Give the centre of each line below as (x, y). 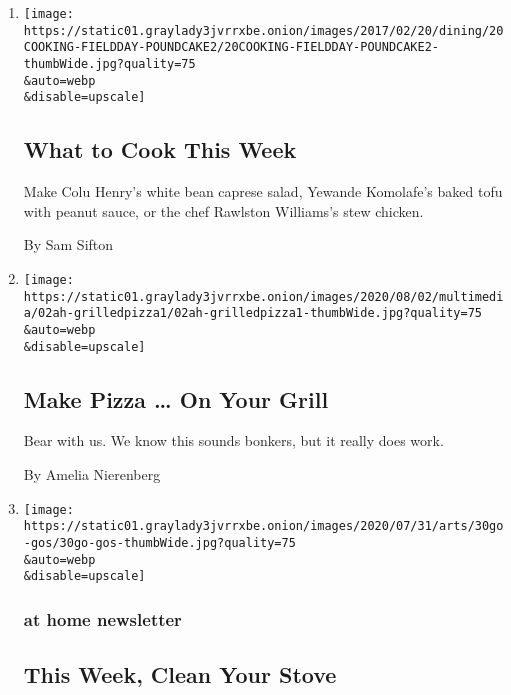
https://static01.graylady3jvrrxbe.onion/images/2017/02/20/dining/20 (263, 30)
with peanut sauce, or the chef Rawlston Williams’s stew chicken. (223, 210)
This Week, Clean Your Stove (180, 674)
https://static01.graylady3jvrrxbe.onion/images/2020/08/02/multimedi (263, 296)
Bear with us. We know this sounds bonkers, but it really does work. (233, 440)
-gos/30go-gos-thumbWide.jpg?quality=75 (159, 542)
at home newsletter (102, 618)
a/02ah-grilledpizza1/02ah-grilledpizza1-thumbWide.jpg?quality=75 (252, 313)
